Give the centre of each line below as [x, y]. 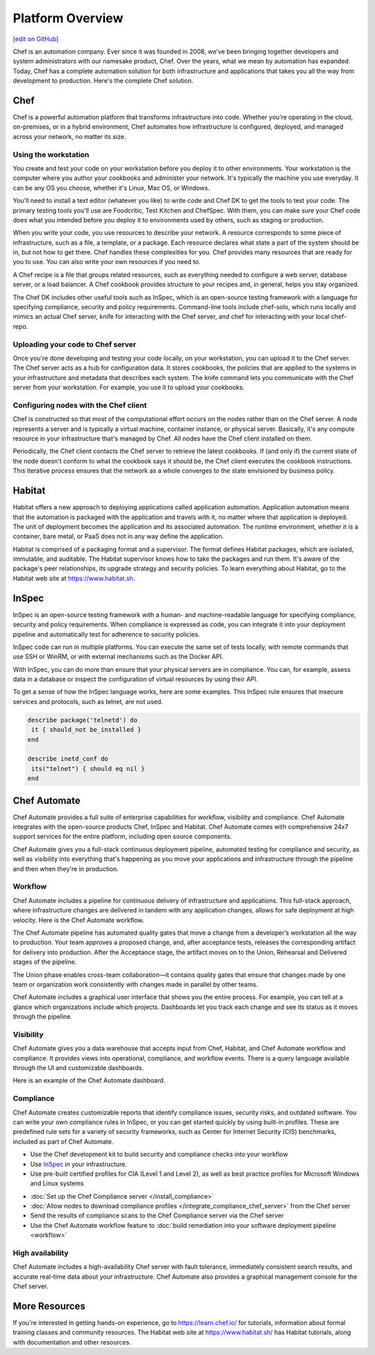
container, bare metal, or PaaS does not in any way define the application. [118, 536]
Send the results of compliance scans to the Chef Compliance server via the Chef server [157, 1215]
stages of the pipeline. [45, 962]
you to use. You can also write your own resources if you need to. [107, 262]
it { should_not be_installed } [86, 730]
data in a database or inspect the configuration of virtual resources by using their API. [135, 679]
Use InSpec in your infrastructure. [79, 1164]
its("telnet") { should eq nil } [88, 769]
